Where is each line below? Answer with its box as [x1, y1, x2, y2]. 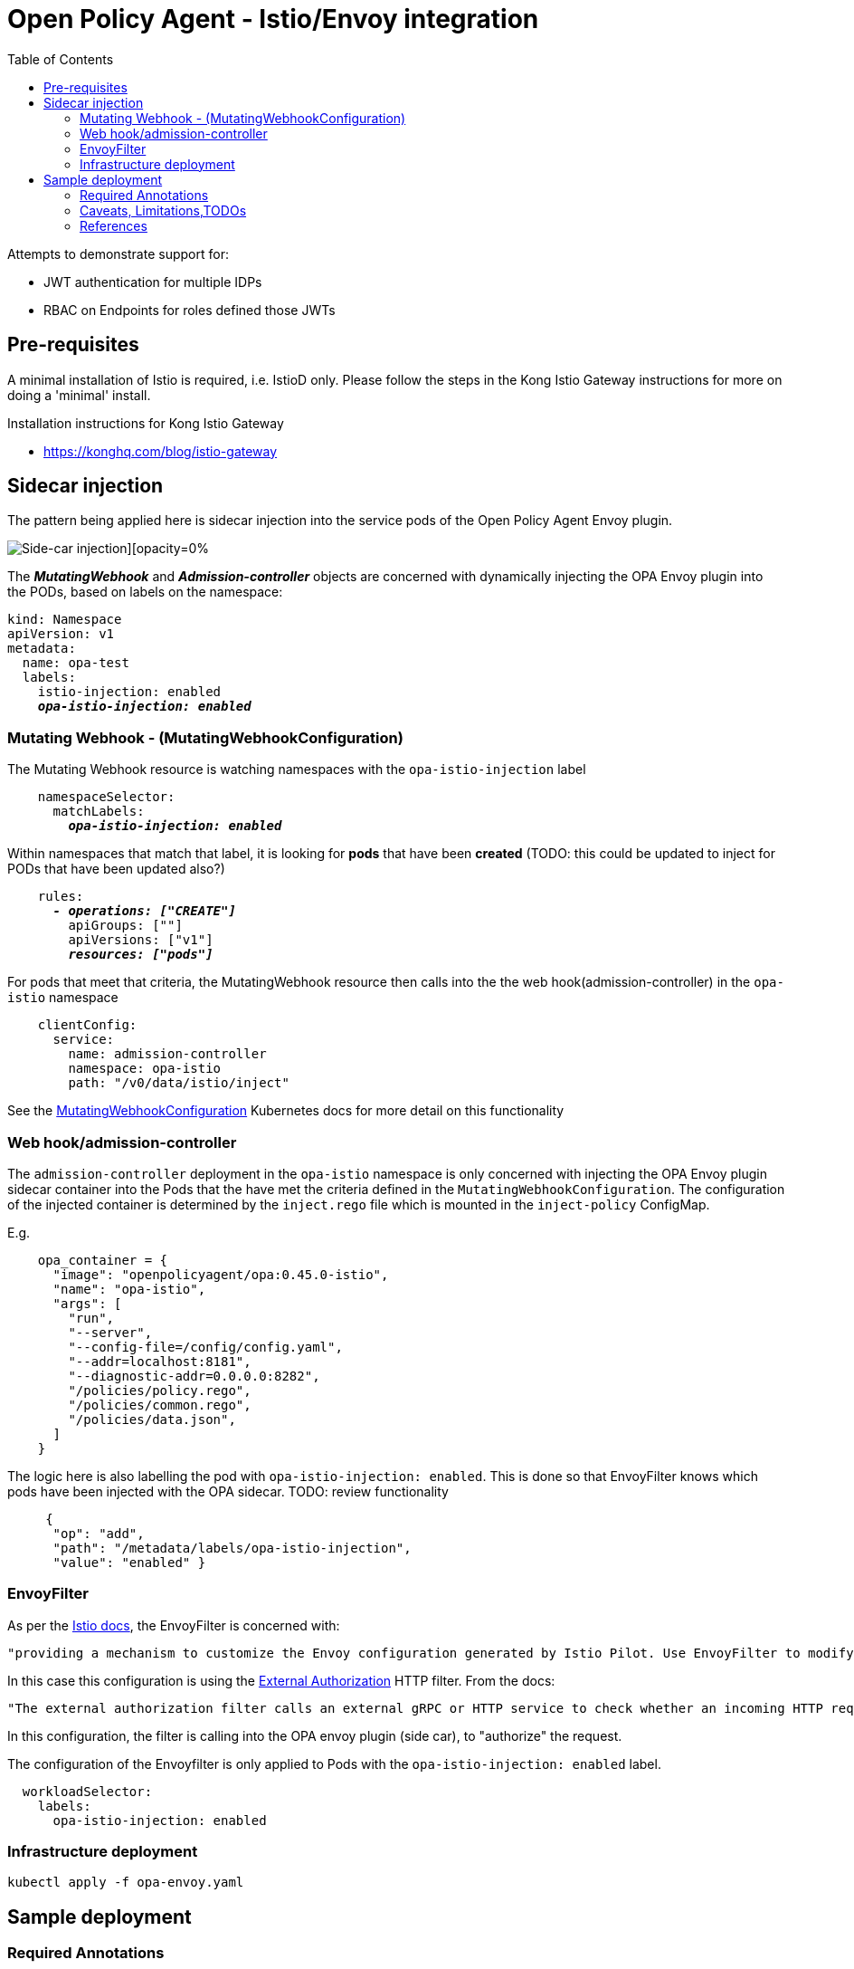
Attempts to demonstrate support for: [7, 245, 229, 262]
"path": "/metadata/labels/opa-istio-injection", [52, 1540, 412, 1555]
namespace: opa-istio [68, 1061, 222, 1076]
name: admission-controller [68, 1047, 267, 1062]
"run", [68, 1310, 115, 1325]
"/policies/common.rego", [68, 1397, 251, 1412]
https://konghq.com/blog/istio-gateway [43, 443, 278, 459]
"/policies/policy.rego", [68, 1382, 251, 1398]
